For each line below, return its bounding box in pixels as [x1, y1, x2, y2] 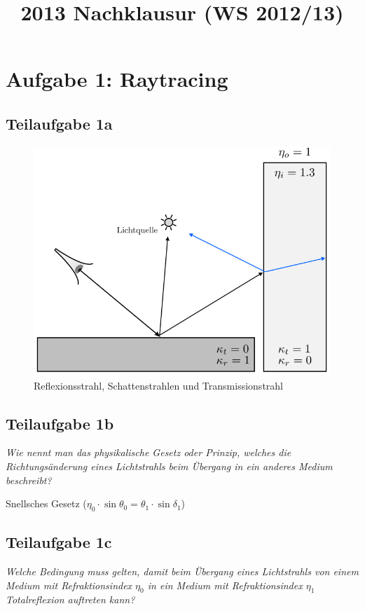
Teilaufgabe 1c [6, 531, 112, 553]
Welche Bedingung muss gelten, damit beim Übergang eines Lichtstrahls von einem [6, 564, 359, 579]
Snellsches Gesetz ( [6, 496, 87, 511]
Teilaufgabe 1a [6, 112, 113, 134]
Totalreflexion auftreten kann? [6, 592, 135, 607]
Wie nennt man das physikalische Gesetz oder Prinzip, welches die [6, 445, 291, 460]
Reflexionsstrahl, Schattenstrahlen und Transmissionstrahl [34, 378, 283, 392]
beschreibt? [6, 472, 52, 487]
